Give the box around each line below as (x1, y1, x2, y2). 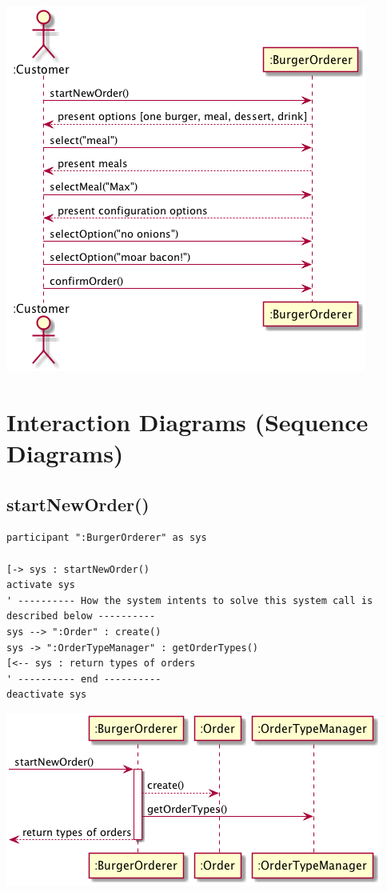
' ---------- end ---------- (6, 673, 162, 685)
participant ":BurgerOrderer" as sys (6, 532, 207, 544)
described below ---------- (6, 610, 156, 622)
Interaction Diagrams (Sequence (6, 405, 369, 438)
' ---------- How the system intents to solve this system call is (6, 594, 373, 606)
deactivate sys (6, 689, 87, 701)
